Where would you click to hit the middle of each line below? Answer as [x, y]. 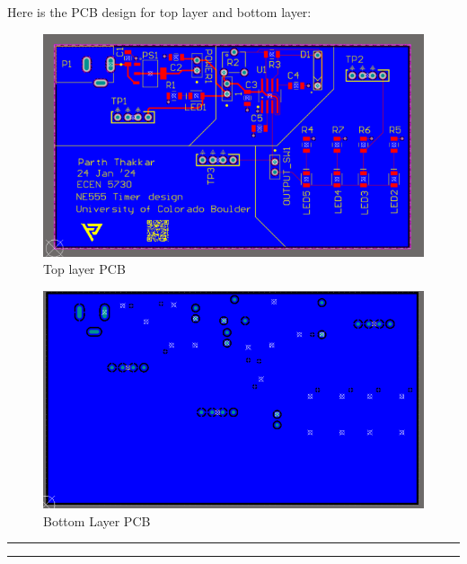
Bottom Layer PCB [97, 520]
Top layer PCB [84, 269]
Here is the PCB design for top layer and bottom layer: [159, 12]
